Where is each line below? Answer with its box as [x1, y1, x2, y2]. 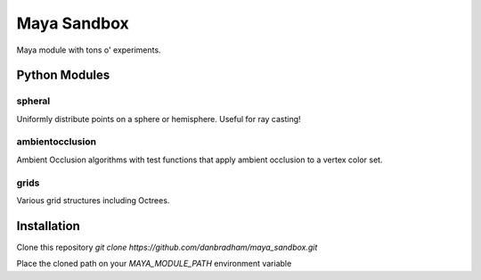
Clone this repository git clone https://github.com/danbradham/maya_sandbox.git [16, 242, 318, 252]
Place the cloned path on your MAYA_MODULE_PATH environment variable [16, 259, 292, 269]
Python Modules [16, 68, 110, 83]
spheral [16, 95, 51, 107]
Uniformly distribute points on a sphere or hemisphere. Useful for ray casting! [16, 113, 302, 124]
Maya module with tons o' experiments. [16, 45, 161, 55]
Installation [16, 218, 80, 234]
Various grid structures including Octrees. [16, 194, 170, 205]
